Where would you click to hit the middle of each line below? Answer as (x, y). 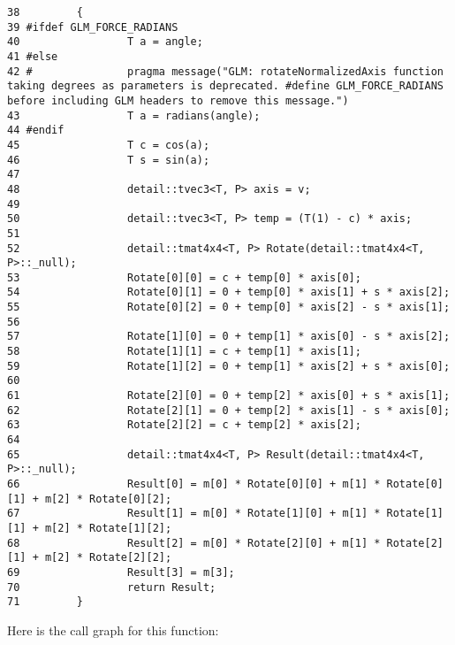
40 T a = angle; (105, 42)
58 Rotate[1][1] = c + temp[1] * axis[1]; (184, 352)
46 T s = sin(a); (109, 160)
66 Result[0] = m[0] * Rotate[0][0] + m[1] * (194, 484)
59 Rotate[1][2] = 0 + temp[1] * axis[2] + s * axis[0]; (229, 366)
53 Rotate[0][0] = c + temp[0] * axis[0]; (184, 277)
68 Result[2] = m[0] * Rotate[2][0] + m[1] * (194, 543)
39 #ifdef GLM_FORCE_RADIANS (93, 27)
